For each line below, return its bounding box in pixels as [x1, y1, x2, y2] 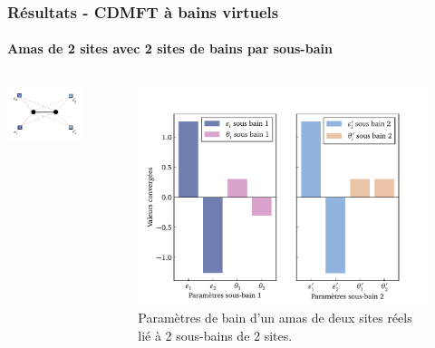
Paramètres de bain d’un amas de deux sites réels [138, 308, 412, 327]
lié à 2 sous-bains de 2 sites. [138, 325, 293, 344]
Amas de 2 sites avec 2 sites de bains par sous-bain [7, 39, 333, 58]
